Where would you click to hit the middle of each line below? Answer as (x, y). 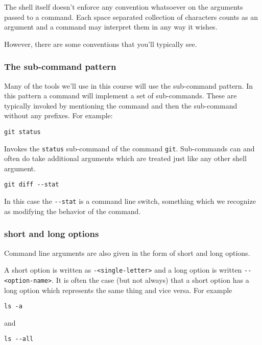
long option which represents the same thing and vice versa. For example (118, 290)
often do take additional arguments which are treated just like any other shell (125, 158)
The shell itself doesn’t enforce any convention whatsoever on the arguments (124, 7)
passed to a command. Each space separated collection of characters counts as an (131, 17)
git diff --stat (32, 185)
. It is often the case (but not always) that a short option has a (150, 280)
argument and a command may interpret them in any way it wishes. (111, 27)
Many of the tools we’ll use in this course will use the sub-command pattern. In (129, 85)
